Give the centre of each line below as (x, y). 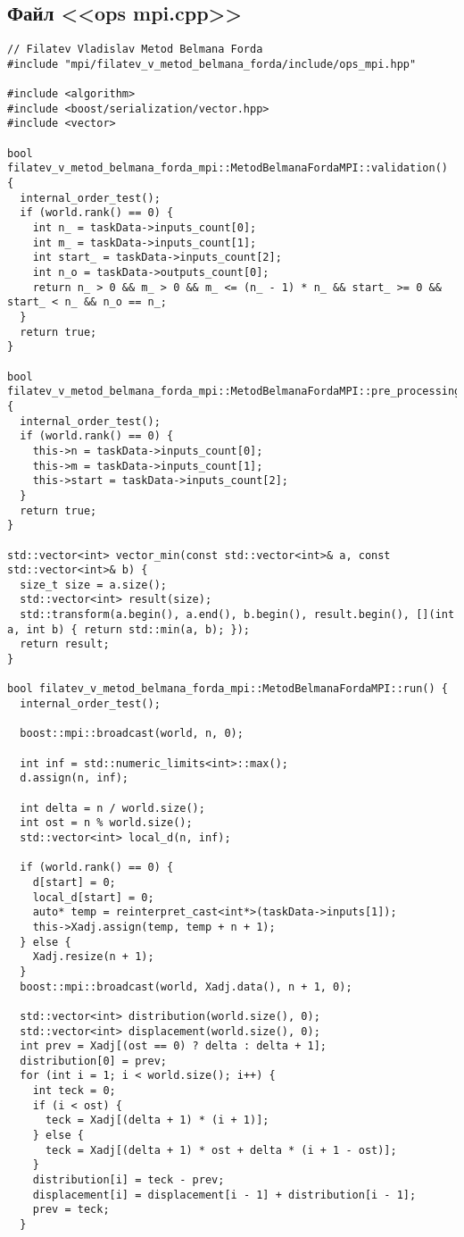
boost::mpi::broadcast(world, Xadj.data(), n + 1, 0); (186, 986)
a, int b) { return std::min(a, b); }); (129, 629)
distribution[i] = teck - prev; (128, 1180)
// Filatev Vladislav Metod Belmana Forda (135, 50)
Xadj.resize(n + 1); (93, 957)
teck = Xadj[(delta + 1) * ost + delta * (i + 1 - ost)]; (221, 1150)
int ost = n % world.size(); (106, 823)
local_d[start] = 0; (93, 897)
